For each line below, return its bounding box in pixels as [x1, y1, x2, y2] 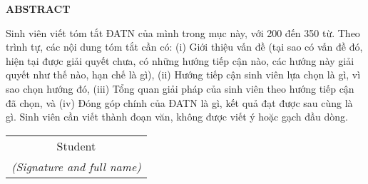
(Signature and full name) [11, 158, 141, 175]
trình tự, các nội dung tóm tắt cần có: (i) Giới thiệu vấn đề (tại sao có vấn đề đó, [6, 39, 363, 54]
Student [56, 137, 96, 154]
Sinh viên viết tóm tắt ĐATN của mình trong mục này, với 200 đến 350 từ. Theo [6, 25, 360, 40]
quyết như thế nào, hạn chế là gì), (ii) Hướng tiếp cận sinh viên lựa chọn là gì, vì [6, 67, 361, 82]
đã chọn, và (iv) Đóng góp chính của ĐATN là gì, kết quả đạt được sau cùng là [6, 95, 353, 110]
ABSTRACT [6, 1, 71, 16]
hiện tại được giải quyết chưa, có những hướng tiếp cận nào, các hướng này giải [6, 53, 354, 68]
